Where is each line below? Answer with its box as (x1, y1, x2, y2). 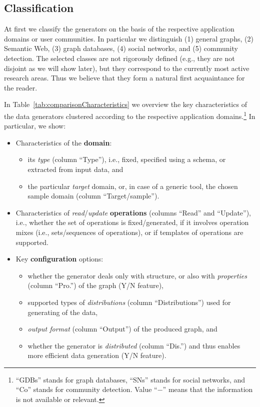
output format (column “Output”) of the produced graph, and (27, 323, 217, 334)
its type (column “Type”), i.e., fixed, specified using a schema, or (27, 154, 226, 164)
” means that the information (162, 384, 253, 394)
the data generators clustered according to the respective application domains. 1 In (4, 109, 255, 121)
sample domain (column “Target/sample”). (27, 190, 159, 201)
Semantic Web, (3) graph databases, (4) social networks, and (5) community (4, 43, 238, 53)
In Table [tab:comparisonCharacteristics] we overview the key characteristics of (4, 99, 247, 109)
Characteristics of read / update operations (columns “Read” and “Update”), (15, 207, 251, 217)
